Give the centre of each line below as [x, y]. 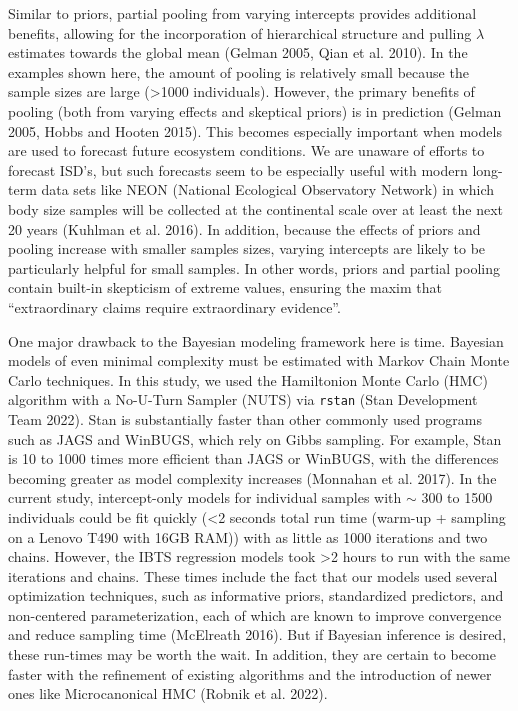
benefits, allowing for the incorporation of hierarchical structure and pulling [240, 32]
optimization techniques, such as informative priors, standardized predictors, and [256, 595]
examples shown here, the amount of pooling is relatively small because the [238, 71]
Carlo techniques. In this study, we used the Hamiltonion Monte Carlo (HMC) [248, 379]
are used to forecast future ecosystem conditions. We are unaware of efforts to [246, 150]
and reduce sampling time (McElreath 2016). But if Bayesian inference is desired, [257, 634]
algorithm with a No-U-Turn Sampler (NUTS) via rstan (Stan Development [243, 399]
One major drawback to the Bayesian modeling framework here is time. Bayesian [256, 340]
